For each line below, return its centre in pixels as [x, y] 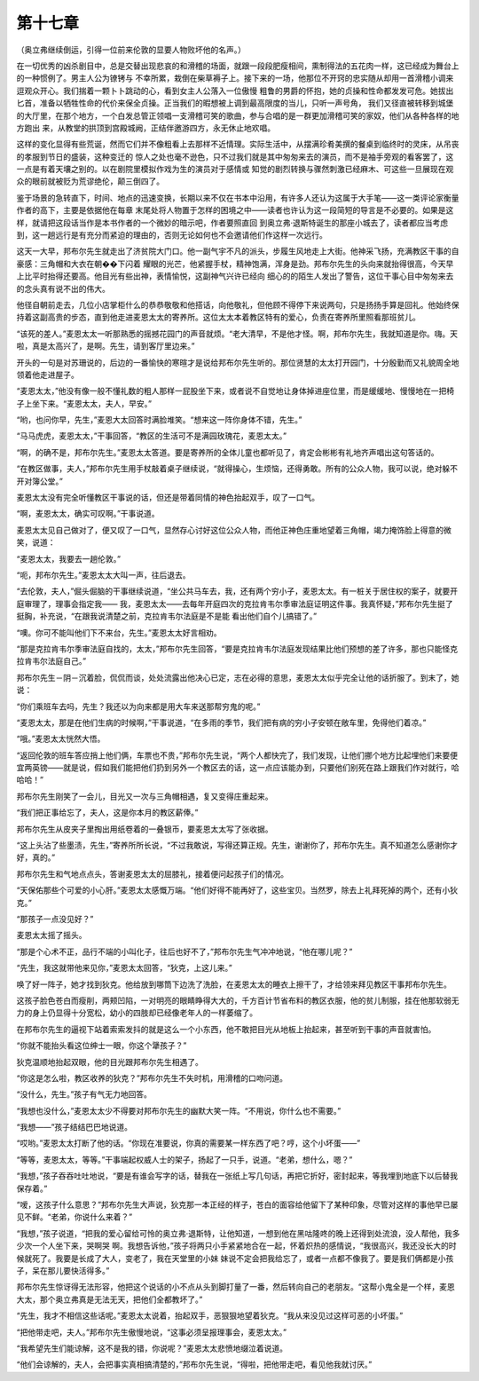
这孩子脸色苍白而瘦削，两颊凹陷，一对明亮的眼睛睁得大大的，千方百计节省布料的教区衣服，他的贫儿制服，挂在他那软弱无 [238, 1000]
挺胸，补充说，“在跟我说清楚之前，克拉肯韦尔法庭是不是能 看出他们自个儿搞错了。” [167, 616]
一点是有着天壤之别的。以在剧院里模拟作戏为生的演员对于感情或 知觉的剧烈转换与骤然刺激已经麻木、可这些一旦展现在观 [235, 170]
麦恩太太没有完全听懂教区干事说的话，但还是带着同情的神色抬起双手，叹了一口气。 [168, 498]
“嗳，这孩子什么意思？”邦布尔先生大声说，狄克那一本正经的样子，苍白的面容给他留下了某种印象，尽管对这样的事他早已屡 [237, 1205]
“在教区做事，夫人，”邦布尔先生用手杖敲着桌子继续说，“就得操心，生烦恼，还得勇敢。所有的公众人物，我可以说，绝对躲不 [237, 469]
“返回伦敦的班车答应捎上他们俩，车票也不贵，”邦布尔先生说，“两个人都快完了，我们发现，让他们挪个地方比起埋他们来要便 [237, 755]
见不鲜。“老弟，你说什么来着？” [75, 1217]
